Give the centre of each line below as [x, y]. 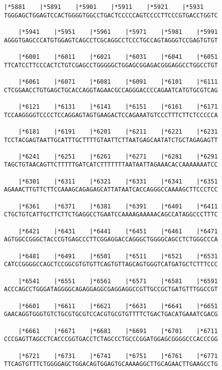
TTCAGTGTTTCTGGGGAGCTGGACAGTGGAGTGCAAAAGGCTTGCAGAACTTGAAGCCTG [111, 364]
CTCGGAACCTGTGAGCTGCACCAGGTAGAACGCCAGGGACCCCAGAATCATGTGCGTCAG [111, 90]
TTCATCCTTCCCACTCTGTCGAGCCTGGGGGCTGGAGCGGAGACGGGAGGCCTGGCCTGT [111, 65]
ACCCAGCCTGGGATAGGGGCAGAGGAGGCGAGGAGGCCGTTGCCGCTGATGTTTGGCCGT [111, 289]
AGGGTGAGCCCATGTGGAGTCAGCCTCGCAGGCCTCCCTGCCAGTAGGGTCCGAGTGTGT [111, 40]
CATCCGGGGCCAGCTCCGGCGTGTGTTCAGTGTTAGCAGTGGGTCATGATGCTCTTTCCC [111, 265]
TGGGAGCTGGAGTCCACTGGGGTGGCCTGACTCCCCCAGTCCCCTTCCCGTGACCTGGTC [111, 15]
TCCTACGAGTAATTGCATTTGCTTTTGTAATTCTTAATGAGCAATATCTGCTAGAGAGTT [111, 140]
